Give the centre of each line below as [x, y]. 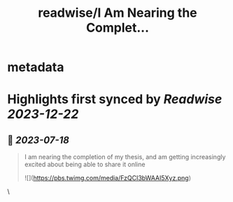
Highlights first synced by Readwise [115, 99]
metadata [36, 67]
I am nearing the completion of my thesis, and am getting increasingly [125, 157]
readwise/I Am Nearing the [118, 13]
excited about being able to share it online [85, 164]
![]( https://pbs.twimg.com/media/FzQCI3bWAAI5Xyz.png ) [107, 178]
